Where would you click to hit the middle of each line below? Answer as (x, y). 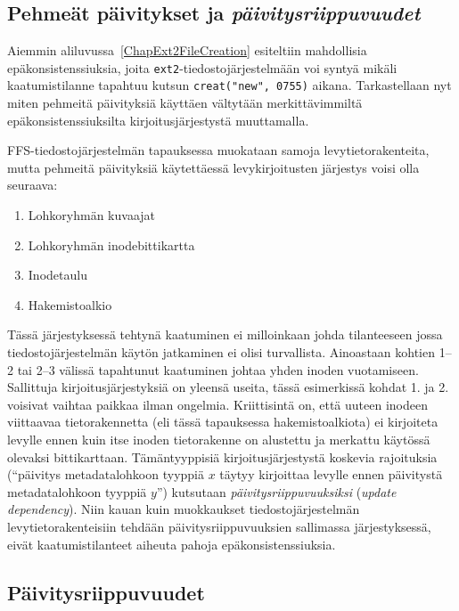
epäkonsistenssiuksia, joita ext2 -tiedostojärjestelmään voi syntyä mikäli (202, 67)
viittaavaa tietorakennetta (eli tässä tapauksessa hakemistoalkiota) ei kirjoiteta (223, 422)
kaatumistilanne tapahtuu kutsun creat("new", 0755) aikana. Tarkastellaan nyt (229, 85)
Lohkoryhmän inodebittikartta (111, 244)
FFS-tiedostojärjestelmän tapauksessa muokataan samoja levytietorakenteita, (218, 150)
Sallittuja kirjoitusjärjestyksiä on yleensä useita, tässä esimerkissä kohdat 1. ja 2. (228, 387)
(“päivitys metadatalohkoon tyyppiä (106, 474)
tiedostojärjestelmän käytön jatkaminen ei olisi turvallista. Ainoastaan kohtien (221, 352)
